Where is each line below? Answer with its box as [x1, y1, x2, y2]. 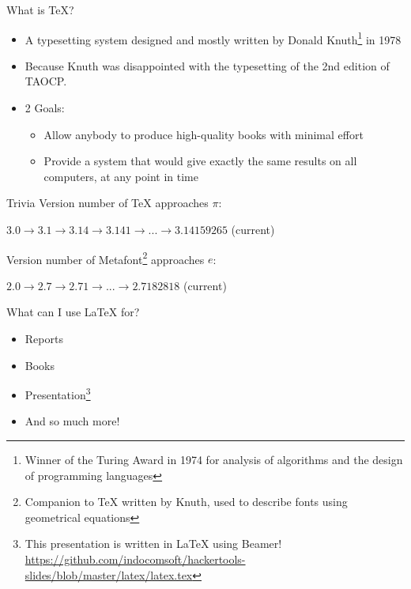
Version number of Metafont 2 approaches [6, 248, 205, 267]
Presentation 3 [25, 384, 91, 402]
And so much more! [25, 413, 120, 429]
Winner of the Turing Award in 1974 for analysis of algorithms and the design [25, 451, 403, 468]
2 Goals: [25, 100, 65, 116]
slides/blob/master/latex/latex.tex [25, 566, 193, 583]
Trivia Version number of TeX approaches [6, 194, 209, 211]
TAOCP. [25, 73, 67, 89]
